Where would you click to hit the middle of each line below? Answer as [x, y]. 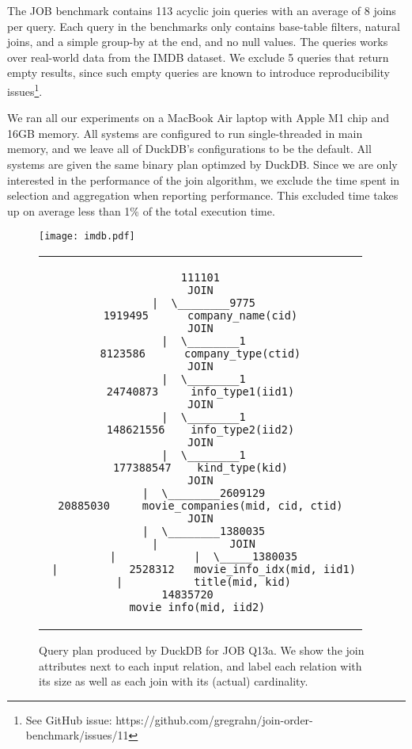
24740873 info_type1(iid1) [200, 392]
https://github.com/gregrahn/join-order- [214, 719]
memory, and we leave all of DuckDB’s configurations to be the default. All [189, 149]
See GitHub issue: [69, 719]
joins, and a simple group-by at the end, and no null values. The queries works [198, 42]
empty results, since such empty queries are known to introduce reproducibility [199, 73]
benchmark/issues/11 [77, 735]
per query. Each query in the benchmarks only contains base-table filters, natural [204, 26]
